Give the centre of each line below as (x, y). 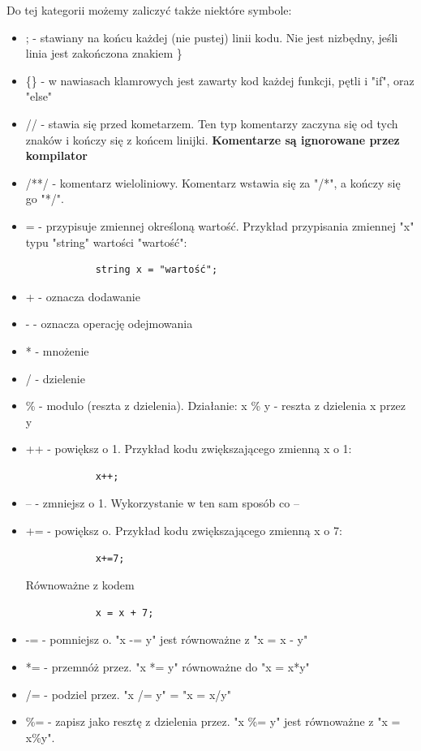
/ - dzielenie (55, 378)
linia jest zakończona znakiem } (104, 53)
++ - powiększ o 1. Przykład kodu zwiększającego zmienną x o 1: (189, 449)
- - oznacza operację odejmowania (109, 324)
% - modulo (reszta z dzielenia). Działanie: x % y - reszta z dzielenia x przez (216, 406)
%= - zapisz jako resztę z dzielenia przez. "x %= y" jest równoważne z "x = (213, 721)
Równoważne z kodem (80, 585)
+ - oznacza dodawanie (83, 296)
